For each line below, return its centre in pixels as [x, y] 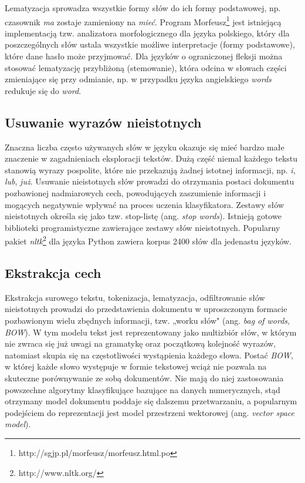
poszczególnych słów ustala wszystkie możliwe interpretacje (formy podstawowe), [150, 44]
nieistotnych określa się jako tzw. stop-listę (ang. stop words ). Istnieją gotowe [143, 216]
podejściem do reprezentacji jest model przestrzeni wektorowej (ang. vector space [150, 412]
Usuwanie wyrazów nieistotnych [103, 122]
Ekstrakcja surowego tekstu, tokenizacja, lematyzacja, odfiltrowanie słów [135, 297]
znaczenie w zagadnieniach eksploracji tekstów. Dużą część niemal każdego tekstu [151, 158]
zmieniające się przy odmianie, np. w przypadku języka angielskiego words [138, 79]
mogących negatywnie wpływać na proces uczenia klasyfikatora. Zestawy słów [145, 204]
